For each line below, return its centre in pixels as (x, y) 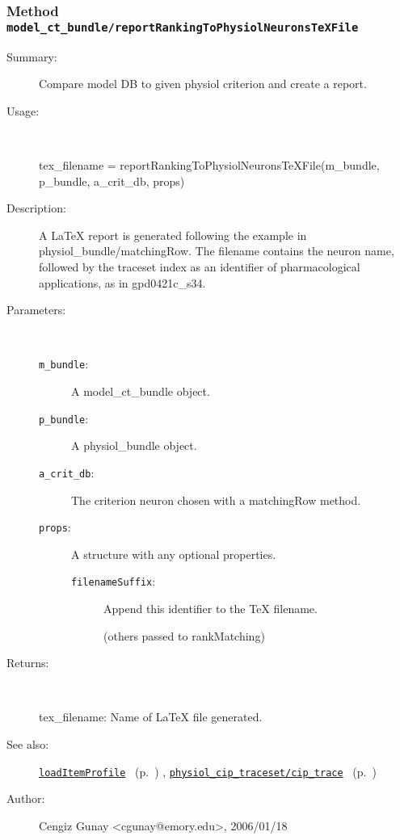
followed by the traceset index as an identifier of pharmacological (200, 267)
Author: (26, 798)
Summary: (32, 56)
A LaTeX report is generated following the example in (173, 235)
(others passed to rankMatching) (184, 635)
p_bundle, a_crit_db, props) (112, 181)
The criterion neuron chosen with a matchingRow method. (216, 500)
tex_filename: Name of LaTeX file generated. (151, 717)
